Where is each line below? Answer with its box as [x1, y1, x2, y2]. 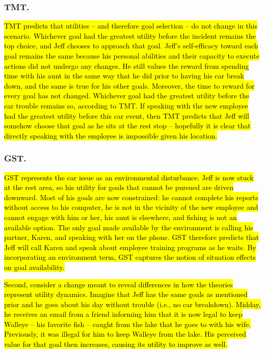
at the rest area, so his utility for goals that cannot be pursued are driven [4, 182, 234, 193]
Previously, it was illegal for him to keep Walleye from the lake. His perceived [4, 329, 247, 339]
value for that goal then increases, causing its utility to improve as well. [4, 339, 228, 349]
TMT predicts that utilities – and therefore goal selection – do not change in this [4, 20, 258, 31]
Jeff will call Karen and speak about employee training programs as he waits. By [4, 241, 256, 252]
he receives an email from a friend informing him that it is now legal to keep [4, 309, 243, 319]
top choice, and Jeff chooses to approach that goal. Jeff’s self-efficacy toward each [4, 40, 258, 51]
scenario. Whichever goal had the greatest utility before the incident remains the [4, 30, 256, 41]
